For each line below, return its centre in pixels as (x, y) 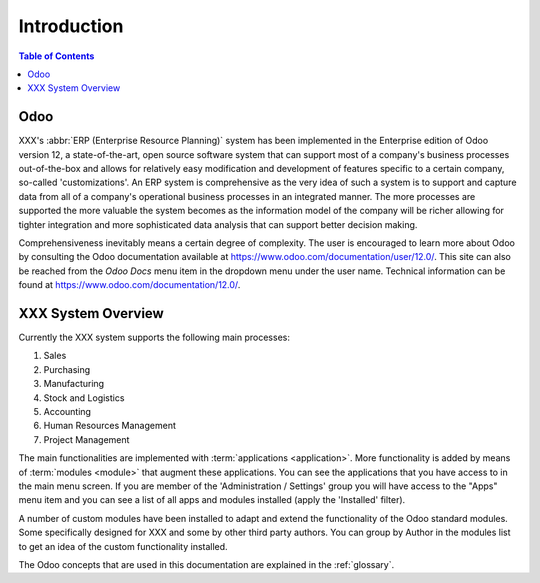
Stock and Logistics (84, 397)
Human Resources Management (110, 426)
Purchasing (67, 369)
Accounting (67, 411)
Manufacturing (74, 384)
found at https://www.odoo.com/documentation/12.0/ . (129, 285)
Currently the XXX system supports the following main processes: (154, 337)
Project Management (86, 439)
